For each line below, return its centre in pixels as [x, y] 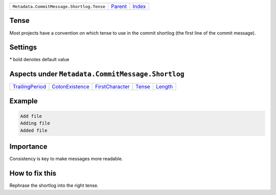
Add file [31, 116]
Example [24, 101]
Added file [34, 130]
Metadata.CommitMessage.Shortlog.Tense [59, 6]
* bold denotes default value [39, 60]
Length [165, 87]
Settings [23, 48]
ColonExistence [71, 87]
